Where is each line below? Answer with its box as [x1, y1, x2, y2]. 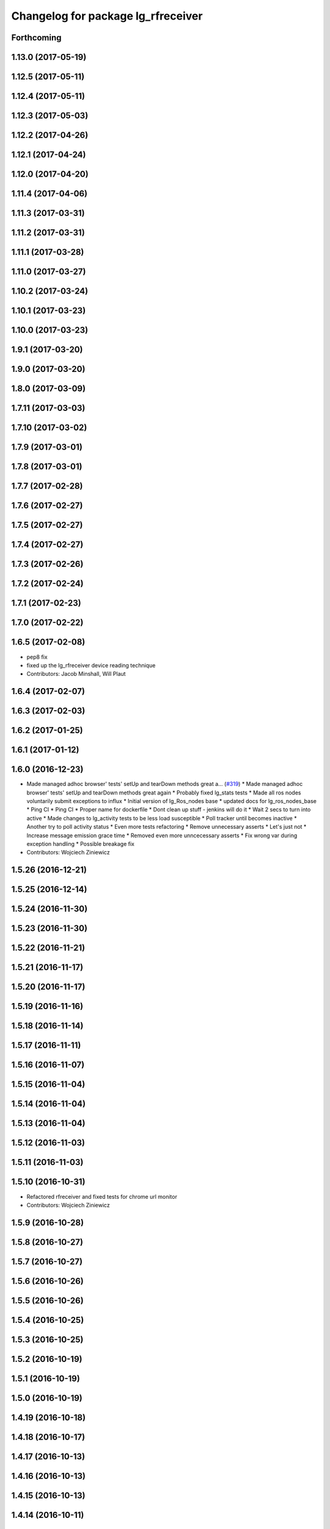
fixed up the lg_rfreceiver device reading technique [26, 661, 156, 669]
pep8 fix [26, 653, 48, 661]
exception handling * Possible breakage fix [26, 840, 134, 848]
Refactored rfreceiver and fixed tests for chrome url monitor [26, 1193, 177, 1200]
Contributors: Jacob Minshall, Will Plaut [26, 670, 126, 678]
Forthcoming [11, 32, 62, 43]
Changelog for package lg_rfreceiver [11, 9, 203, 23]
